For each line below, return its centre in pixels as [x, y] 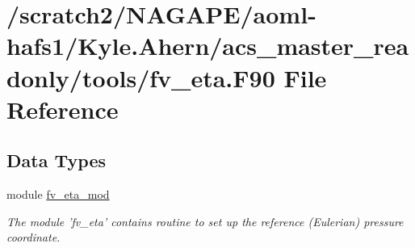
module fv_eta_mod [58, 194]
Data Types [56, 160]
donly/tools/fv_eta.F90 [141, 77]
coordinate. [34, 237]
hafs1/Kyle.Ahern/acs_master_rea [208, 46]
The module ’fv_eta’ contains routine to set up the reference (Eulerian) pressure [205, 221]
